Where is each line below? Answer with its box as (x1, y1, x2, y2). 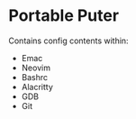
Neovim (21, 62, 51, 73)
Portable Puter (8, 5, 119, 26)
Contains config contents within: (8, 35, 129, 46)
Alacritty (21, 81, 53, 92)
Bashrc (21, 71, 49, 82)
